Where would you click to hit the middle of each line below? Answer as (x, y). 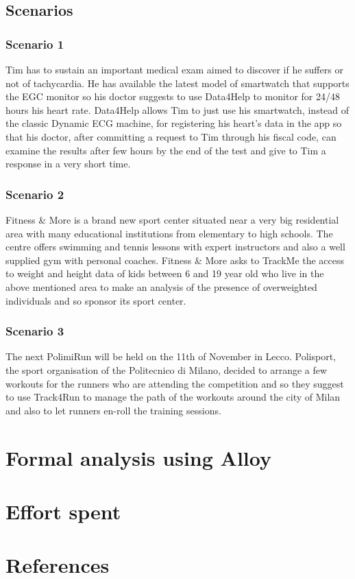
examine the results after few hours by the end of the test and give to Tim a (166, 150)
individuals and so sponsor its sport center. (96, 300)
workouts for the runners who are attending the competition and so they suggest (175, 383)
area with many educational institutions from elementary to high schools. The (169, 233)
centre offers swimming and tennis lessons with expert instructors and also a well (175, 247)
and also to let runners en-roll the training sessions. (113, 410)
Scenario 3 (35, 331)
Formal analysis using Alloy (138, 457)
